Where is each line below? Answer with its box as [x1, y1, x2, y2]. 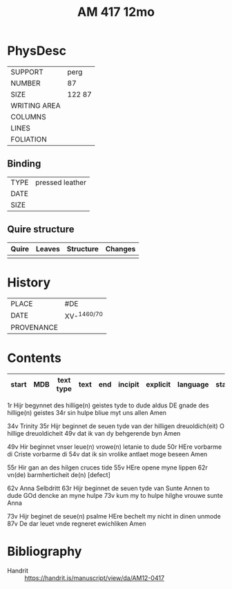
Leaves [35, 244, 60, 253]
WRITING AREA [10, 101, 61, 110]
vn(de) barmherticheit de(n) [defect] [7, 470, 110, 479]
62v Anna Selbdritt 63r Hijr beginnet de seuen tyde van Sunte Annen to [7, 484, 210, 492]
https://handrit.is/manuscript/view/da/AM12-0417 [24, 574, 164, 582]
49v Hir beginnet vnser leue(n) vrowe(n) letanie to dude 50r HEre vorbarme [7, 443, 222, 451]
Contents [7, 350, 62, 366]
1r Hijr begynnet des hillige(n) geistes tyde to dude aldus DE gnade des [7, 401, 209, 409]
